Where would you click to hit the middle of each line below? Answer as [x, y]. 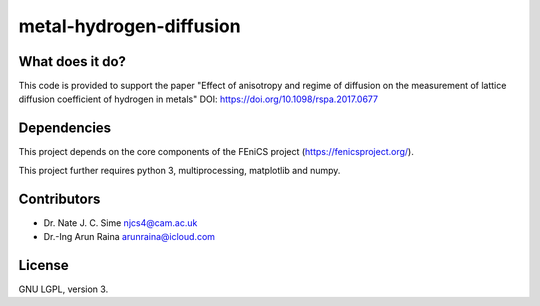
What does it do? [72, 61]
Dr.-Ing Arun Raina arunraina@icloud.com [129, 237]
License [43, 265]
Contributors [59, 198]
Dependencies [65, 128]
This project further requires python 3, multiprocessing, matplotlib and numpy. [179, 170]
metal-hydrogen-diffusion [129, 26]
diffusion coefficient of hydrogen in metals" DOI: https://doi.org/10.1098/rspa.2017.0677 [198, 99]
